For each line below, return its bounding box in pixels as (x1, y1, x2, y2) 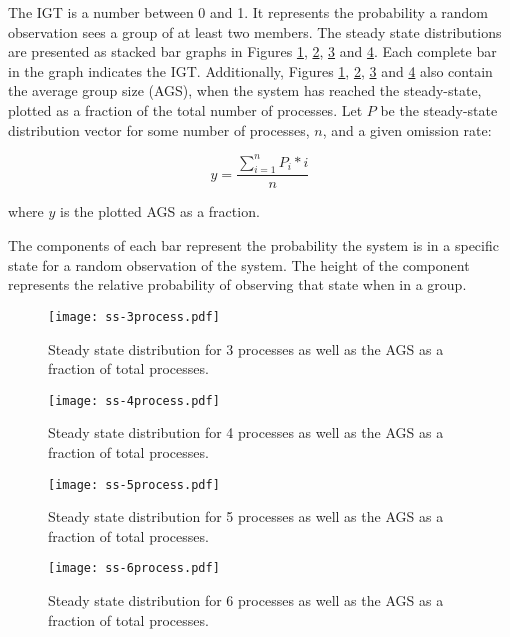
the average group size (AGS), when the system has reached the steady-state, (8, 80, 482, 101)
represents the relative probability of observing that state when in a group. (8, 274, 467, 295)
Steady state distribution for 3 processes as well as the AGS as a (48, 338, 444, 359)
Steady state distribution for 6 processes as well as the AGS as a (48, 590, 444, 611)
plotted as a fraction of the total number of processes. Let (8, 99, 363, 120)
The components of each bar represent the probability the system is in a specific (8, 235, 499, 256)
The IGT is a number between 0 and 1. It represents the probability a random (8, 2, 489, 22)
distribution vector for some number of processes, (8, 119, 310, 140)
